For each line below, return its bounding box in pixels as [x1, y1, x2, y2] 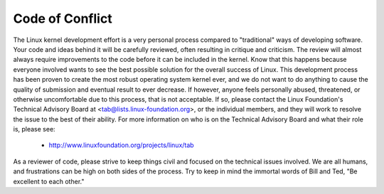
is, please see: [13, 125, 56, 134]
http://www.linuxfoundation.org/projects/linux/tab [48, 141, 195, 149]
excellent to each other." [13, 177, 85, 185]
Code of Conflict [13, 11, 113, 26]
